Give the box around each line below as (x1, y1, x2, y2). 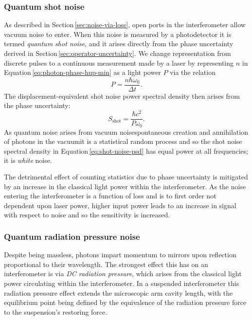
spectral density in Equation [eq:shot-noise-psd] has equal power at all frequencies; (4, 145, 249, 156)
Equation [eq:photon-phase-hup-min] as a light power (4, 67, 161, 77)
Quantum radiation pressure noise (4, 230, 140, 242)
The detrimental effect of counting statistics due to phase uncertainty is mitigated (4, 172, 248, 181)
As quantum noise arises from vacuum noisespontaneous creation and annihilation (4, 126, 248, 137)
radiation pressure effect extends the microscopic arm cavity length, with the (4, 287, 233, 298)
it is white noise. (4, 155, 52, 165)
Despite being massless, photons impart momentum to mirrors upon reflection (4, 249, 236, 260)
